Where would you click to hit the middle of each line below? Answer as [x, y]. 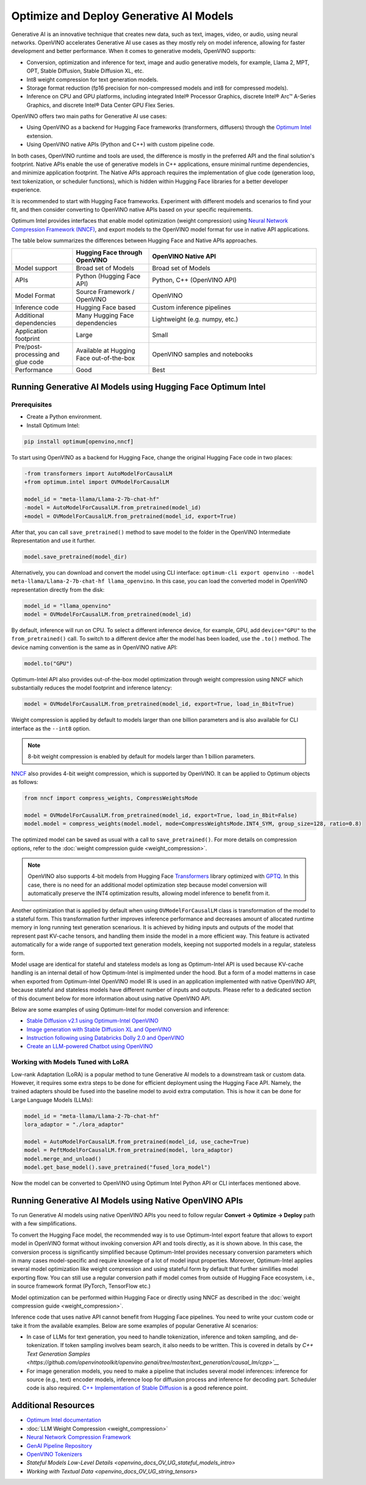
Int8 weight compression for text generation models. [92, 79]
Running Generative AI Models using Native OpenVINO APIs [127, 1200]
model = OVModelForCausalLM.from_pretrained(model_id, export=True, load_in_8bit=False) [161, 815]
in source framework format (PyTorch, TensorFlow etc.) [81, 1286]
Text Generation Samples [59, 1354]
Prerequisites [31, 405]
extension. [40, 136]
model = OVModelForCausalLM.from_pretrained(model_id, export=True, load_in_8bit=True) [159, 704]
